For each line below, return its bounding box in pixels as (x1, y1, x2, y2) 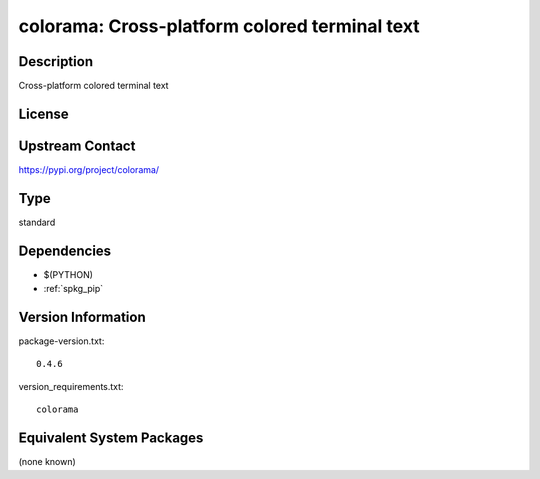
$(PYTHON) (43, 268, 94, 280)
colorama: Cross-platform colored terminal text (18, 15, 420, 37)
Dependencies (18, 242, 112, 259)
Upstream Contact (18, 137, 136, 154)
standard (18, 216, 56, 228)
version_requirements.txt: (18, 380, 124, 392)
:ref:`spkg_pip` (43, 283, 104, 295)
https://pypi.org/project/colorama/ (18, 163, 160, 175)
